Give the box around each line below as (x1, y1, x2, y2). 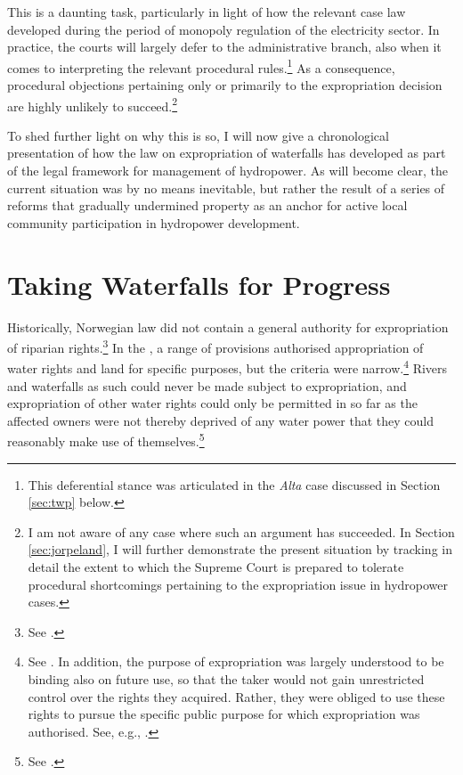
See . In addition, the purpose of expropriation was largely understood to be (28, 652, 444, 671)
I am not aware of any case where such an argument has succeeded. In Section (28, 522, 455, 541)
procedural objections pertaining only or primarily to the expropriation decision (7, 76, 443, 94)
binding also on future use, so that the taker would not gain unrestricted (28, 670, 425, 689)
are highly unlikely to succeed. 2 (7, 94, 178, 115)
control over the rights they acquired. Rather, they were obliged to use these (28, 687, 445, 706)
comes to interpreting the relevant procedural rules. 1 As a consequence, (7, 55, 395, 77)
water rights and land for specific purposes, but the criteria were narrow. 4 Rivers (7, 356, 448, 378)
